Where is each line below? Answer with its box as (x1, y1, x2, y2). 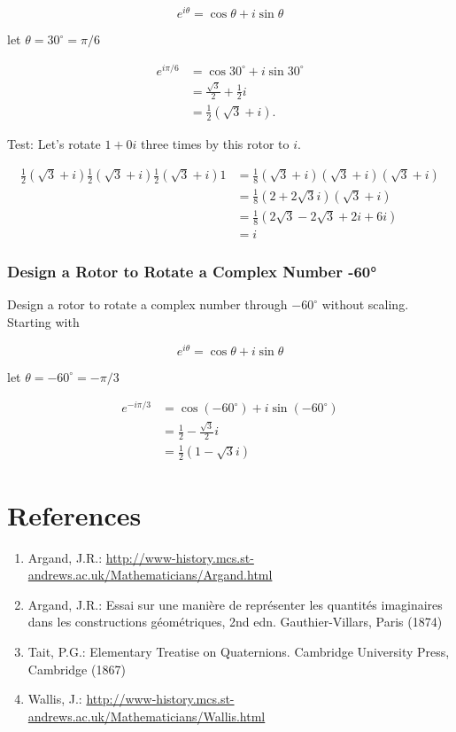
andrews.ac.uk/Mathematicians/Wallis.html (27, 706, 266, 725)
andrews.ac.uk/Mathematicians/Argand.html (27, 565, 273, 584)
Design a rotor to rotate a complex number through (7, 295, 288, 314)
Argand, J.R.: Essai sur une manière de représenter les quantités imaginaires (27, 595, 443, 613)
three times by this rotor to (141, 134, 290, 152)
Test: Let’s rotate (7, 134, 101, 152)
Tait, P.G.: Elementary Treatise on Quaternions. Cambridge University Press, (27, 642, 450, 660)
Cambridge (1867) (27, 659, 126, 678)
